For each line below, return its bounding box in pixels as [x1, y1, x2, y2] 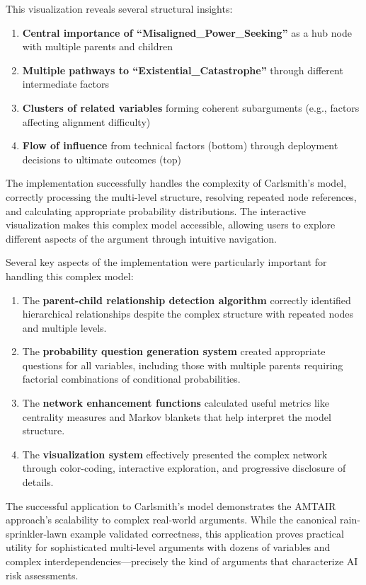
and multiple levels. [22, 320, 107, 335]
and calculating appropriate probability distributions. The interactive [6, 203, 306, 218]
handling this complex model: [6, 268, 134, 283]
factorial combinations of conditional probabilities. [22, 371, 241, 386]
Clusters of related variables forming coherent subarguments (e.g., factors [22, 100, 360, 115]
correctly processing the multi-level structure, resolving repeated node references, [6, 189, 357, 204]
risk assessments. [6, 567, 79, 582]
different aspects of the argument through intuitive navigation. [6, 231, 277, 245]
